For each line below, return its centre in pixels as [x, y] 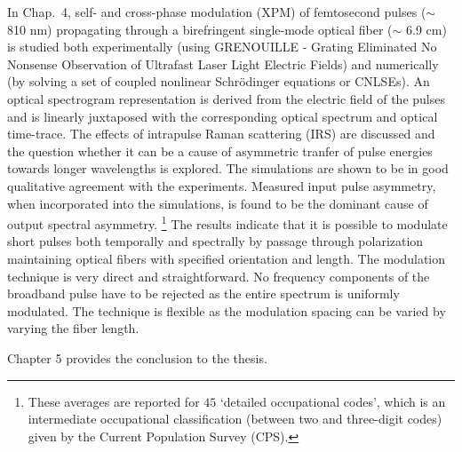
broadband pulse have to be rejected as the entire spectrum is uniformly [203, 293]
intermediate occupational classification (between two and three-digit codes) [235, 419]
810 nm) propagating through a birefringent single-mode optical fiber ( [200, 29]
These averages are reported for [114, 401]
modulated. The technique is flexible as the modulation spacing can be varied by [227, 310]
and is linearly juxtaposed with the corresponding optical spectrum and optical [223, 116]
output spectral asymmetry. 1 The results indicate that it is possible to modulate [227, 222]
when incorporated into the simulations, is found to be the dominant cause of [218, 203]
